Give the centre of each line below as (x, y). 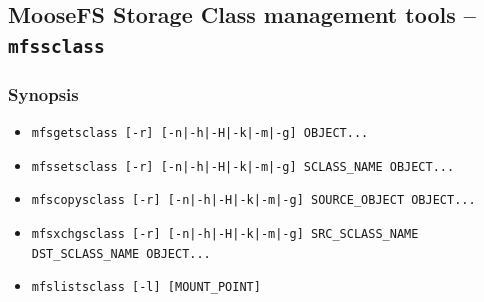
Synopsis (43, 93)
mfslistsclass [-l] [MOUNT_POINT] (146, 287)
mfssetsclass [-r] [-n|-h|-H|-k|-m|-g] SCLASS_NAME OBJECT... (243, 166)
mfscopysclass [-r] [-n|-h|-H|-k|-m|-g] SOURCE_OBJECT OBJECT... (253, 200)
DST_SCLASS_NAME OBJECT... (121, 253)
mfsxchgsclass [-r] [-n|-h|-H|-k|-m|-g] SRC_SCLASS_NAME (225, 233)
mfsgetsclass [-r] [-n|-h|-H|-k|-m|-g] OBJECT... (200, 132)
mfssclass (56, 46)
